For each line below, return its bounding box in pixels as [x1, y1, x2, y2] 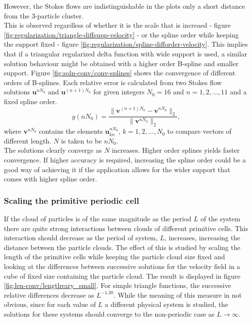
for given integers [93, 87, 145, 97]
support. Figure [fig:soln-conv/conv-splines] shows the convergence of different [4, 68, 235, 78]
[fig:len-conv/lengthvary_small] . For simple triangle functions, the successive [4, 280, 231, 290]
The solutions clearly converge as [4, 145, 102, 155]
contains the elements [39, 126, 103, 136]
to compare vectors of [167, 126, 232, 136]
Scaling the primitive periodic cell [4, 194, 139, 206]
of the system [201, 213, 240, 223]
